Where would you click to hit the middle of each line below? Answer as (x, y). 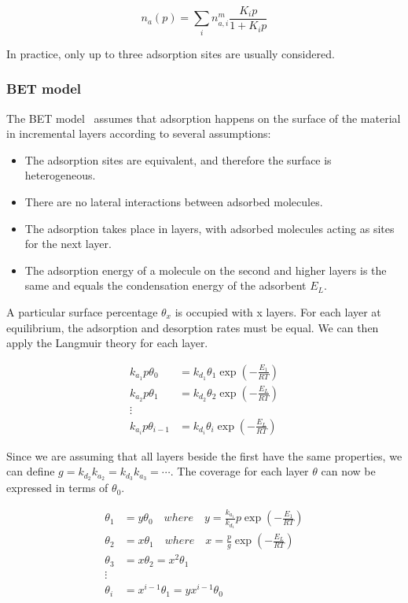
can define (31, 471)
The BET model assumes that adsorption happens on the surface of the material (204, 118)
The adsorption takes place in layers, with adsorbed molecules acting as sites (210, 228)
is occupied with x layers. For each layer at (278, 311)
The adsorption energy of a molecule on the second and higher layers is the (206, 270)
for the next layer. (68, 244)
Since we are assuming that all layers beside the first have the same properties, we (204, 455)
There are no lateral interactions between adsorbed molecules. (174, 201)
